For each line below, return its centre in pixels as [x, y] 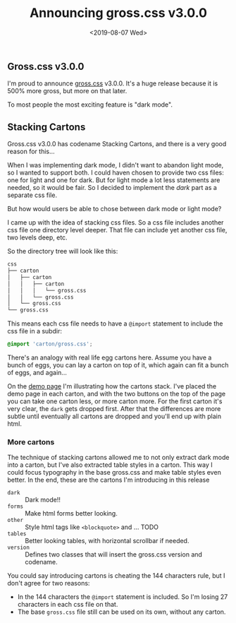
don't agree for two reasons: [49, 583]
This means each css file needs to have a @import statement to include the [115, 324]
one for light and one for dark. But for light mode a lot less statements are [114, 180]
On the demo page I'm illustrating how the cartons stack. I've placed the [112, 386]
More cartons [31, 441]
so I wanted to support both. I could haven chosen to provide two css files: [116, 173]
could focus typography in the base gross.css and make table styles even [114, 473]
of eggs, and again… [37, 373]
